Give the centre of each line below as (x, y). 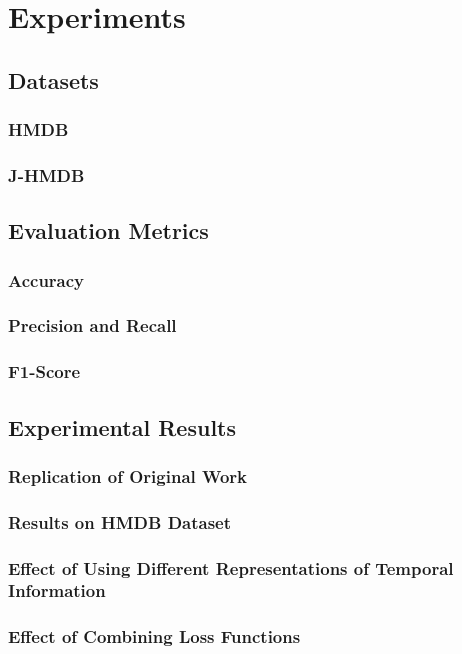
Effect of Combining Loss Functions (154, 636)
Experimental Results (122, 426)
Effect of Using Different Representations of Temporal (231, 567)
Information (57, 590)
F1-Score (44, 371)
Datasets (53, 79)
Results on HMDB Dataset (120, 521)
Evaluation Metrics (108, 230)
